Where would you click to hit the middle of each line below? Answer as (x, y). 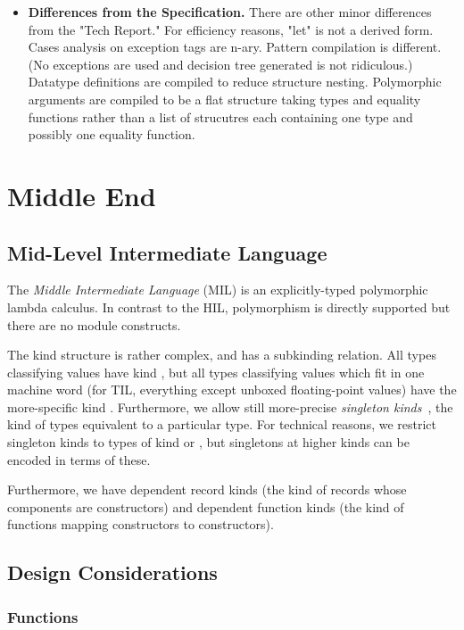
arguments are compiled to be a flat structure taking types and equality (224, 99)
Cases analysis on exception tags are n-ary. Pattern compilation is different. (235, 47)
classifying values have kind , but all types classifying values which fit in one (216, 372)
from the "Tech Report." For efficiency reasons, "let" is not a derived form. (231, 29)
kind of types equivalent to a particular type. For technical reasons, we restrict (222, 424)
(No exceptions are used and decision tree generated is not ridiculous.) (220, 64)
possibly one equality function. (112, 134)
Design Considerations (112, 572)
